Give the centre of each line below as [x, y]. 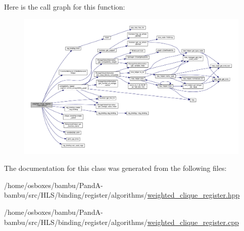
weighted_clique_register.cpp [193, 222]
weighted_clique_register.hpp [193, 195]
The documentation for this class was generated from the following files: [115, 168]
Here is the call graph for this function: [65, 7]
